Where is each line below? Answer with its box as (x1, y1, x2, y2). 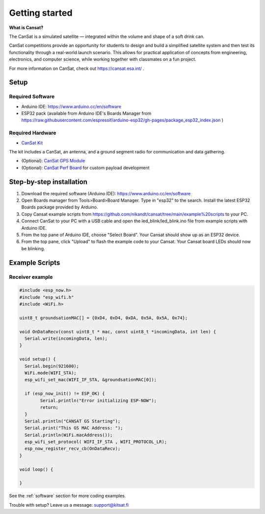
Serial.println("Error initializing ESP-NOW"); (40, 397, 157, 403)
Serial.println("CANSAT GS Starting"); (25, 418, 121, 424)
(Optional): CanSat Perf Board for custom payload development (21, 165, 150, 171)
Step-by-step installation (9, 178, 88, 186)
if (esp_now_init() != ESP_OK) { (25, 391, 105, 396)
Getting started (9, 7, 73, 18)
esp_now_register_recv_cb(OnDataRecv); (25, 446, 121, 452)
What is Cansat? (9, 25, 44, 30)
